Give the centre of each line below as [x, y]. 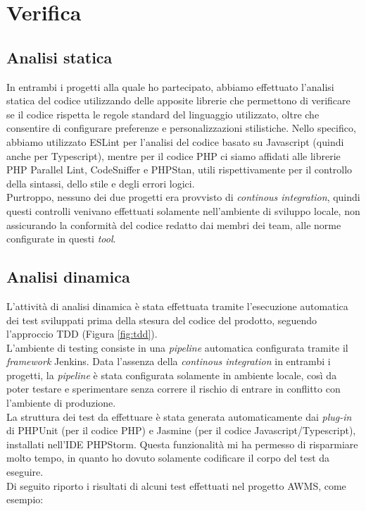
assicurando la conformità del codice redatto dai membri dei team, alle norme [174, 224]
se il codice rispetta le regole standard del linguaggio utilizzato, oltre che [163, 114]
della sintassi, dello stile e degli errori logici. [101, 183]
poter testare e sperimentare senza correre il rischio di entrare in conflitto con [173, 389]
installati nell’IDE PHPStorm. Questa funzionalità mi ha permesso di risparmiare [182, 444]
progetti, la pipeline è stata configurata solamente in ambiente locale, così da [172, 375]
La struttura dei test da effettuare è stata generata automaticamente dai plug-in [179, 416]
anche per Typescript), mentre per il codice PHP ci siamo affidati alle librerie [173, 155]
